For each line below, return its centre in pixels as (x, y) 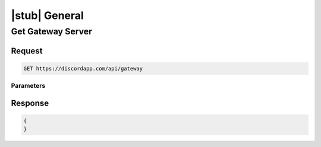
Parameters (28, 86)
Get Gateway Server (51, 31)
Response (30, 103)
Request (27, 51)
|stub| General (48, 15)
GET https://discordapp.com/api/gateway (83, 68)
